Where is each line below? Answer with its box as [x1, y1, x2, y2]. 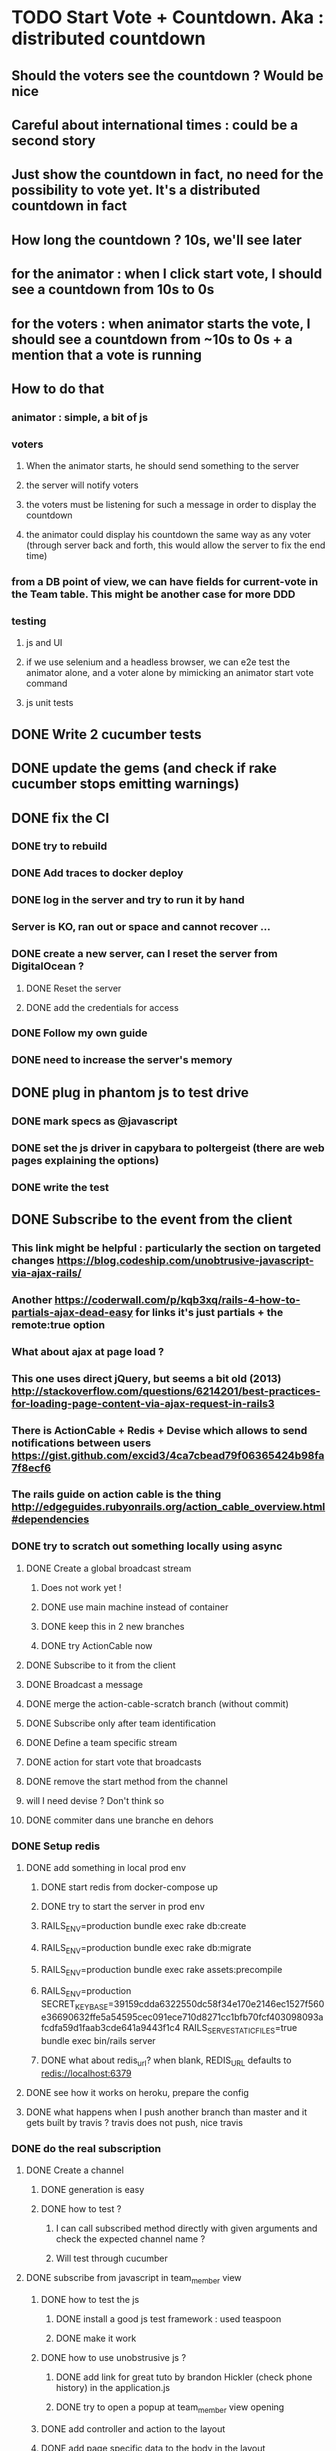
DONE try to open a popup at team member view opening [55, 2401, 285, 2415]
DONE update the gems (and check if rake [11, 760, 278, 777]
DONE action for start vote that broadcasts [25, 1756, 202, 1768]
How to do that [11, 380, 105, 397]
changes [11, 1253, 55, 1267]
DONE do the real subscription [11, 2141, 162, 2155]
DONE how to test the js [40, 2293, 140, 2305]
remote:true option [11, 1317, 106, 1331]
